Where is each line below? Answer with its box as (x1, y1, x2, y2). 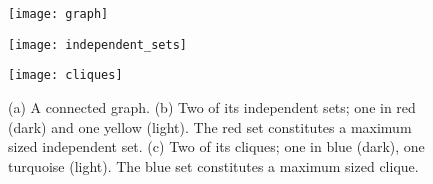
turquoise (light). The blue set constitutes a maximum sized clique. (8, 155, 419, 176)
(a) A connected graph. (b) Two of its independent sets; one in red (8, 96, 416, 117)
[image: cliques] (8, 68, 123, 83)
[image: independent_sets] (8, 37, 187, 52)
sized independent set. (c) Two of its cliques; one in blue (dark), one (8, 136, 425, 157)
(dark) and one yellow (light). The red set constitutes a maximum (8, 116, 412, 137)
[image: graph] (8, 7, 109, 21)
